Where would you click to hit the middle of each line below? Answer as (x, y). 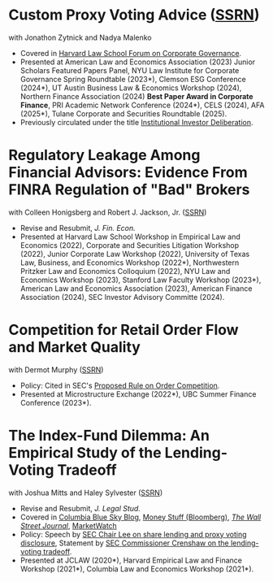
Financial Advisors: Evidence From (128, 173)
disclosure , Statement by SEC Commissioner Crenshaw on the (124, 543)
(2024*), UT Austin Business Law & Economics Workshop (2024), (131, 88)
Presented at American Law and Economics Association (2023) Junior (138, 62)
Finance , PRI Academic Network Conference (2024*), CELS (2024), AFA (142, 105)
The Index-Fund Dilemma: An (109, 436)
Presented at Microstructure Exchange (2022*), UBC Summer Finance (138, 394)
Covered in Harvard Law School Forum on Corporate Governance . (131, 53)
